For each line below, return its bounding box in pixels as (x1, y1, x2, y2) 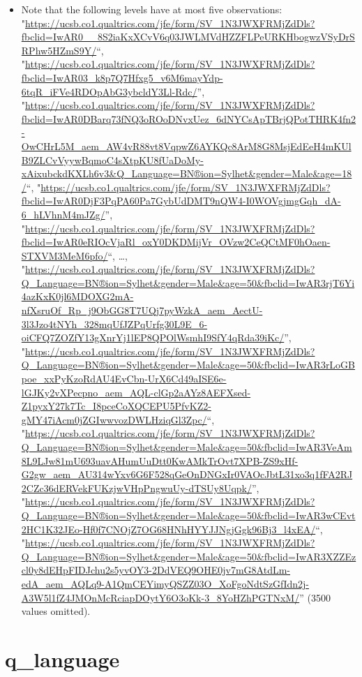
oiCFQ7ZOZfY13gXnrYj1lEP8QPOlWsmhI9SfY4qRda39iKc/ (21, 330, 285, 345)
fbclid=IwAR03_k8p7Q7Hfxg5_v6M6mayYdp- (21, 70, 223, 84)
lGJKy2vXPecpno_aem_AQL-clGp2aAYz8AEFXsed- (21, 385, 251, 399)
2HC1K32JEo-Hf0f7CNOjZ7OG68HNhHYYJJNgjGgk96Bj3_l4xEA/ (21, 521, 316, 536)
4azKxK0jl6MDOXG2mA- (21, 289, 134, 304)
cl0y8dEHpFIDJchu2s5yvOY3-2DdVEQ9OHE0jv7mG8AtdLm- (21, 563, 291, 577)
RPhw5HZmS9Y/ (21, 43, 97, 57)
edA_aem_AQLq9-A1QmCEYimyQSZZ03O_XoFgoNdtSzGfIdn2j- (21, 576, 309, 590)
